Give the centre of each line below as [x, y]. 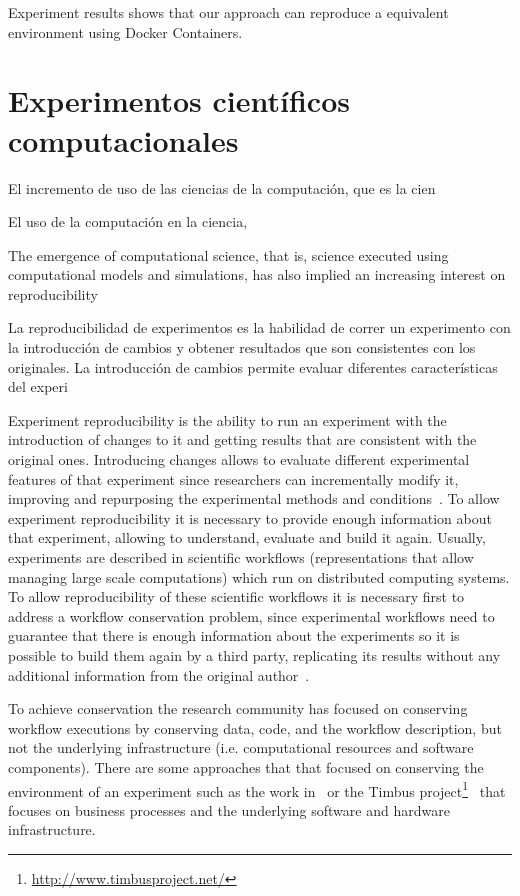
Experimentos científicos [179, 100]
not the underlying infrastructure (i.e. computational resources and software [241, 747]
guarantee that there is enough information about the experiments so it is [234, 635]
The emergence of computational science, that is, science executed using [228, 254]
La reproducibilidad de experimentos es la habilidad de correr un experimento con [259, 327]
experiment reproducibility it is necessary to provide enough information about [250, 517]
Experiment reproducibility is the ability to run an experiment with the [227, 419]
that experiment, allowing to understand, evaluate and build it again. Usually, [247, 537]
